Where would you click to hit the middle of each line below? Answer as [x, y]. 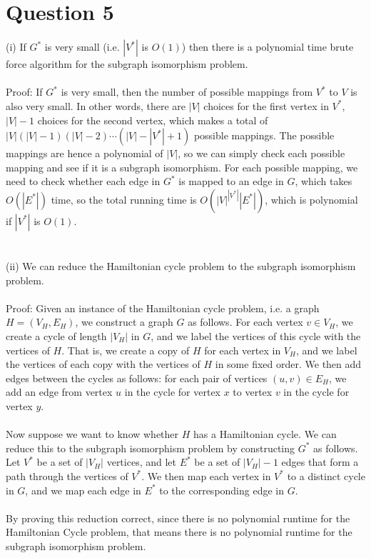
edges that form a [320, 462]
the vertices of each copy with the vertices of [103, 364]
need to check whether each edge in [83, 181]
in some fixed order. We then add [288, 364]
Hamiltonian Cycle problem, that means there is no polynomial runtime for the [179, 532]
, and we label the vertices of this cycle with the [256, 336]
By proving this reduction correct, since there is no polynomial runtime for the [178, 518]
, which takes [324, 181]
